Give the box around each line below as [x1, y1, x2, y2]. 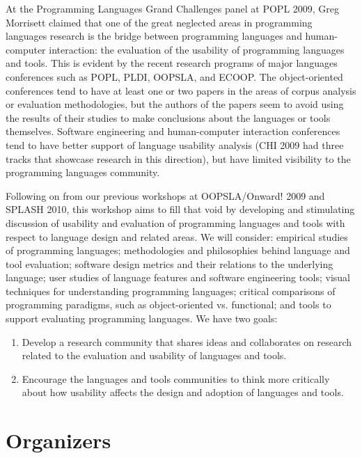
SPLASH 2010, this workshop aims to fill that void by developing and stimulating [6, 202, 355, 216]
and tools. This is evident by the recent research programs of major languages [6, 56, 338, 70]
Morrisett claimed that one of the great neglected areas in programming [6, 15, 313, 29]
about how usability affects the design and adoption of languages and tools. [22, 385, 344, 400]
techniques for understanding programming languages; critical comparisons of [6, 283, 336, 298]
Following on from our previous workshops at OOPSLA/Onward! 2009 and [6, 188, 325, 203]
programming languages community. [6, 165, 160, 180]
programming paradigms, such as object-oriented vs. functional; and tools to [6, 297, 331, 312]
